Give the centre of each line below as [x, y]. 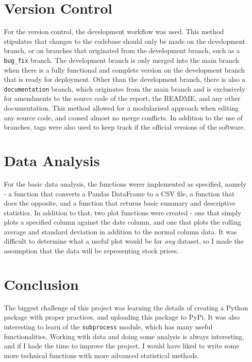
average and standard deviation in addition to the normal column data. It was [120, 231]
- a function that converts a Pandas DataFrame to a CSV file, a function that [119, 193]
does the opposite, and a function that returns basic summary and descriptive [120, 203]
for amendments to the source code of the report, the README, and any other [122, 98]
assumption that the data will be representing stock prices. [92, 251]
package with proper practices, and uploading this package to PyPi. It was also [122, 317]
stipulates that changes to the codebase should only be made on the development [125, 41]
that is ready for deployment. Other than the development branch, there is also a [125, 79]
